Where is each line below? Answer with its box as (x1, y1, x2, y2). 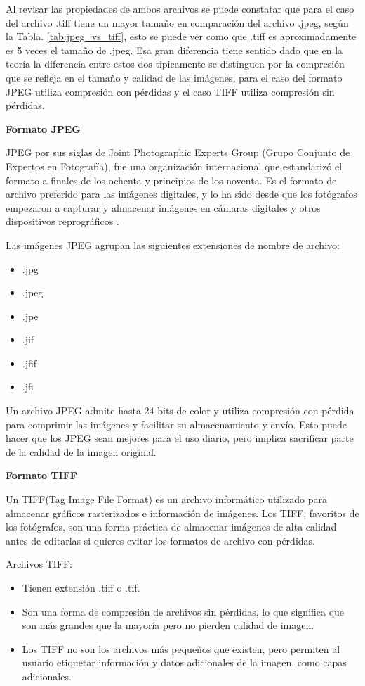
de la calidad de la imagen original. (6, 444, 157, 459)
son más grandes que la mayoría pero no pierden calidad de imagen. (22, 618, 314, 633)
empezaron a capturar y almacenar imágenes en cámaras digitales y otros (6, 200, 321, 215)
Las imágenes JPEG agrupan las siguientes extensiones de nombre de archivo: (6, 237, 340, 252)
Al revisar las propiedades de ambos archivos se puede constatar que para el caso (6, 1, 354, 15)
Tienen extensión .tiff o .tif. (22, 580, 140, 595)
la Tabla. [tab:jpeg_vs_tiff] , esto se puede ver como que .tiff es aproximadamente (6, 29, 357, 44)
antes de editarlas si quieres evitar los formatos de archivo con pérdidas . (6, 533, 315, 547)
